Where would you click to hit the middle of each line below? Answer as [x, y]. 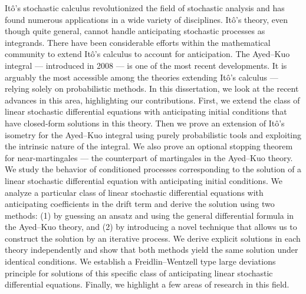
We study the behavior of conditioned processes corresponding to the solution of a [153, 169]
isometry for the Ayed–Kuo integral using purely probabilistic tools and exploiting [153, 134]
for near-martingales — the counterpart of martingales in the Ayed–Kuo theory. [149, 157]
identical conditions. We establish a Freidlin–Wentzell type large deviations [140, 261]
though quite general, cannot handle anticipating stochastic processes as [135, 31]
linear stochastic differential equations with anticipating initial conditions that [146, 111]
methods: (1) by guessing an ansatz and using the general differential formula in [149, 215]
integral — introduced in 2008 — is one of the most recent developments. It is [146, 65]
